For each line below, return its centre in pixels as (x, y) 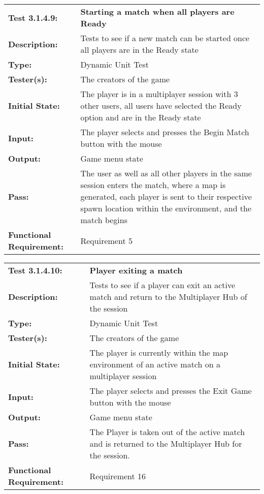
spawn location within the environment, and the (166, 208)
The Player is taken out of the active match (167, 432)
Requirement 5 (106, 240)
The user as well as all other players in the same (166, 173)
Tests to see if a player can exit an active (162, 285)
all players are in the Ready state (139, 50)
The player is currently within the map (159, 352)
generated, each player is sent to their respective (166, 196)
